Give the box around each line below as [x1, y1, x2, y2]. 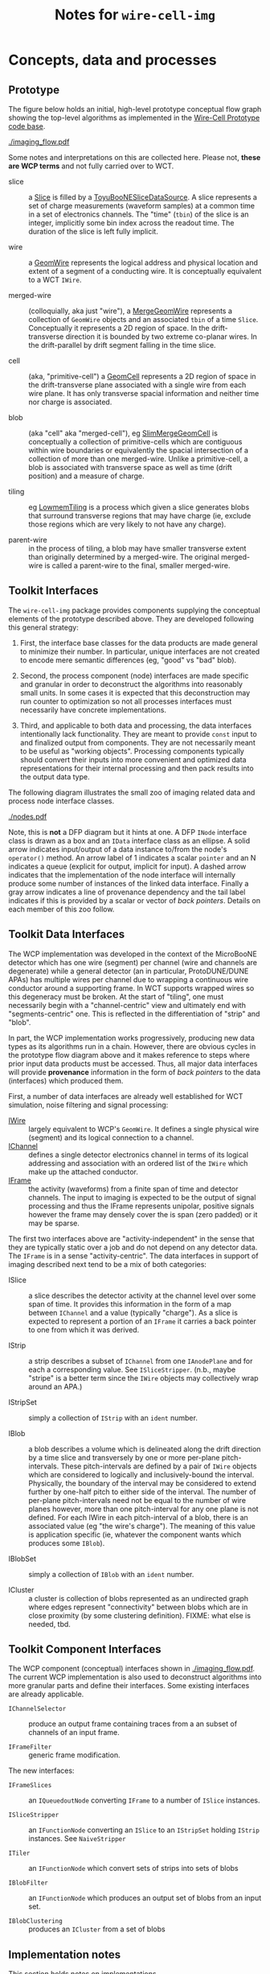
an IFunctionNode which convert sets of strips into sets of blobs [28, 1864, 239, 1873]
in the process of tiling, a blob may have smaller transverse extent [28, 543, 247, 553]
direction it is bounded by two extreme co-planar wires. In [65, 332, 257, 341]
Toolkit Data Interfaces [8, 927, 125, 941]
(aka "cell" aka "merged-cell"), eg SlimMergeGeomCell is [28, 428, 219, 438]
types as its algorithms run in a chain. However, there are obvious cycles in [8, 1041, 256, 1051]
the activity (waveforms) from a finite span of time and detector [28, 1183, 239, 1193]
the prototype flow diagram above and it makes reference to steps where [8, 1050, 251, 1059]
